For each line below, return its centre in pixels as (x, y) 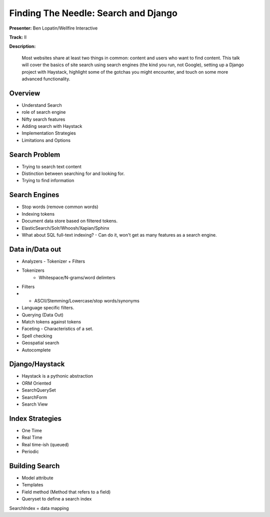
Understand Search (42, 105)
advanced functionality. (46, 79)
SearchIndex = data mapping (39, 508)
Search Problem (35, 155)
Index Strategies (35, 418)
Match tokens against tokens (51, 321)
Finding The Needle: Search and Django (93, 13)
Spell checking (37, 335)
